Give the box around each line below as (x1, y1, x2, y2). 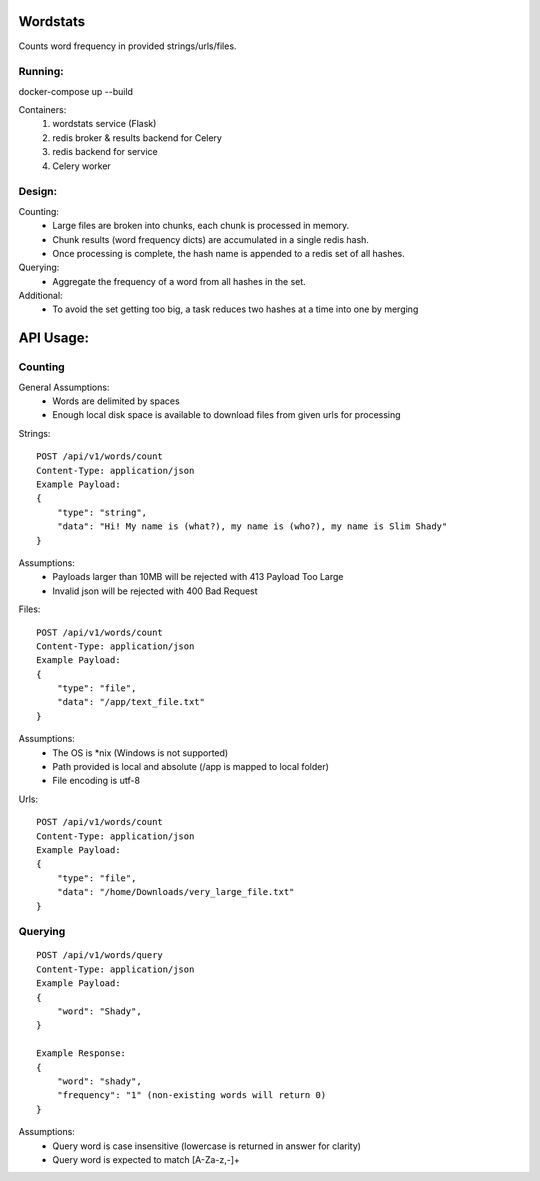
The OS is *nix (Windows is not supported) (52, 746, 229, 759)
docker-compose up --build (18, 85, 134, 97)
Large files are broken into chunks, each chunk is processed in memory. (52, 220, 350, 232)
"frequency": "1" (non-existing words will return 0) (56, 1090, 327, 1101)
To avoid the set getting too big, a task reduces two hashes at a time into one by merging (52, 303, 419, 315)
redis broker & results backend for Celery (52, 131, 222, 144)
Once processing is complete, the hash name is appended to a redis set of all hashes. (52, 247, 405, 259)
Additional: (18, 290, 64, 302)
